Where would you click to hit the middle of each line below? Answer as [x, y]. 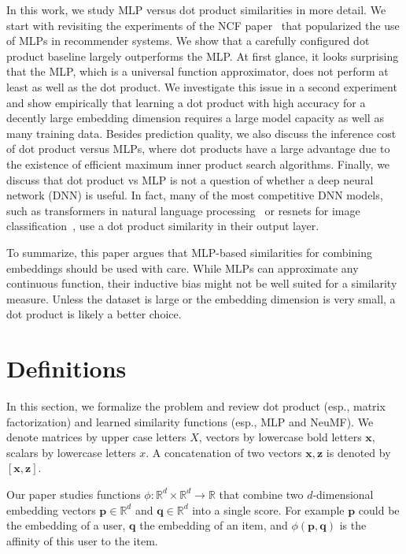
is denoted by [358, 452]
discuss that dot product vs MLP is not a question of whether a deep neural [190, 179]
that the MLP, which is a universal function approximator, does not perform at [197, 71]
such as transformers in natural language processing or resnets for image [183, 210]
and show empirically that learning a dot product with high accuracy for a [186, 102]
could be [379, 509]
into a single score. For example [268, 509]
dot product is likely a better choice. [94, 314]
